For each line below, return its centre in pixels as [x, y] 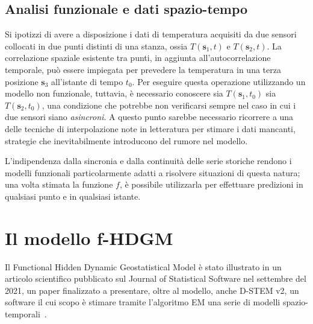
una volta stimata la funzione [59, 184]
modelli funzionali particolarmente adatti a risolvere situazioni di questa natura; [153, 172]
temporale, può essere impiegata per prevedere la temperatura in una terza [143, 69]
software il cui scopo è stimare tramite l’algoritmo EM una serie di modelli [143, 302]
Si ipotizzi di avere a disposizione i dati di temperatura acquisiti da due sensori [151, 34]
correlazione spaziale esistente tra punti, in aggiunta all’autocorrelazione [138, 58]
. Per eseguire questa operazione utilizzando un [219, 81]
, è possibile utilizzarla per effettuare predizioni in [211, 184]
